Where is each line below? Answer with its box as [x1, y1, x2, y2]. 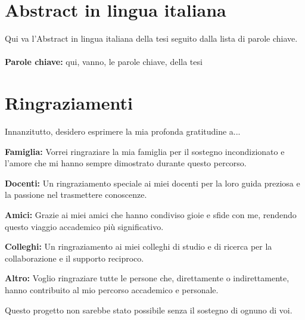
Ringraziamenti [5, 91, 133, 115]
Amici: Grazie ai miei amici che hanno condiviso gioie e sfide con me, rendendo [5, 209, 297, 220]
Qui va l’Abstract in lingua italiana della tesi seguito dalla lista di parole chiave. [5, 32, 298, 45]
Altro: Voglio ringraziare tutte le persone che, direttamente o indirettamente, [5, 272, 290, 284]
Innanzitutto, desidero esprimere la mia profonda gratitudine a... [5, 125, 241, 138]
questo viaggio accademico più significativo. [5, 220, 164, 232]
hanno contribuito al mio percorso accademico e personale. [5, 283, 219, 296]
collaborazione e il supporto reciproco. [5, 251, 144, 264]
